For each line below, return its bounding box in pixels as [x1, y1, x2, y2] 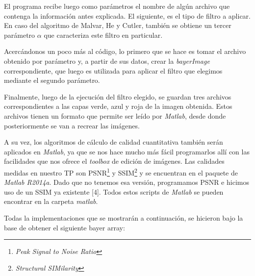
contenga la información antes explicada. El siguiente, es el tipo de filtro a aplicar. [4, 10, 251, 21]
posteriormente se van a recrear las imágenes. [4, 120, 140, 130]
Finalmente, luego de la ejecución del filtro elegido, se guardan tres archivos [4, 91, 231, 101]
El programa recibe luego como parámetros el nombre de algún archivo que [4, 1, 230, 11]
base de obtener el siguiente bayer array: [4, 222, 125, 232]
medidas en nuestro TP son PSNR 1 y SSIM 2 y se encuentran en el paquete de [4, 166, 238, 177]
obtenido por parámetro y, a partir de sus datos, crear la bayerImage [4, 55, 210, 66]
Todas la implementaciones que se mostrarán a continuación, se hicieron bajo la [4, 212, 243, 223]
